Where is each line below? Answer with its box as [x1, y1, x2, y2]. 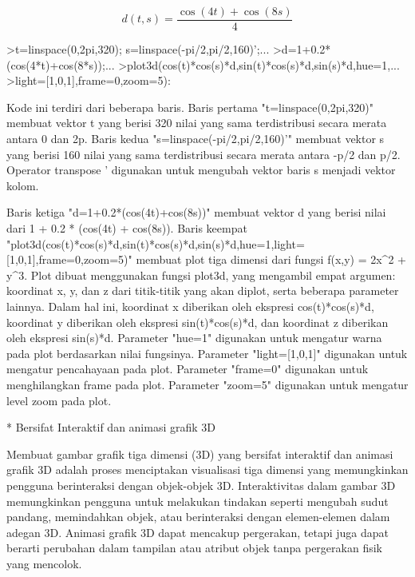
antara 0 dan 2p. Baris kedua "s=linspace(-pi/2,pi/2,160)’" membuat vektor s [6, 130, 385, 147]
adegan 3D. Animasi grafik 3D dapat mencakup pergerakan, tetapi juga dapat [6, 523, 389, 540]
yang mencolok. [6, 555, 82, 571]
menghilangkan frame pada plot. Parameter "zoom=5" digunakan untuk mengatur [6, 376, 409, 392]
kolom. [6, 177, 39, 193]
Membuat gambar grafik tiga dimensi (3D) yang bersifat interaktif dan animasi [6, 445, 393, 462]
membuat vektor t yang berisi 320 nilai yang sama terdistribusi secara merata [6, 114, 387, 131]
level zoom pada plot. [6, 392, 112, 408]
